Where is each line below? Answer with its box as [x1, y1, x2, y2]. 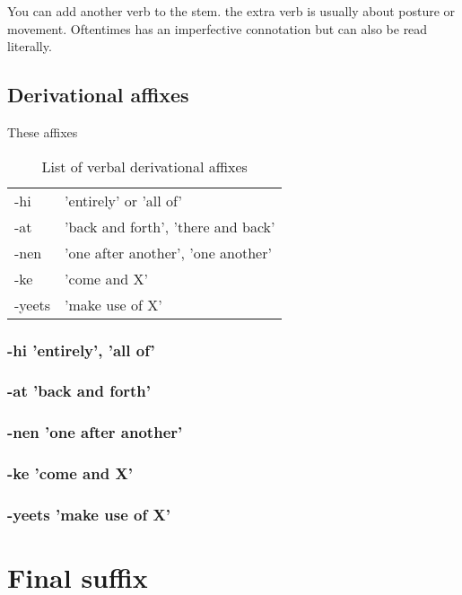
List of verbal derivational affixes [41, 155, 248, 177]
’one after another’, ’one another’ [65, 241, 272, 263]
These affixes [7, 122, 78, 141]
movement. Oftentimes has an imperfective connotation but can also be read [7, 19, 428, 38]
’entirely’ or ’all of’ [65, 189, 182, 211]
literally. [7, 37, 52, 56]
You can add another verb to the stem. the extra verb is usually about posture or [7, 2, 456, 20]
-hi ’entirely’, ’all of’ [7, 338, 155, 361]
